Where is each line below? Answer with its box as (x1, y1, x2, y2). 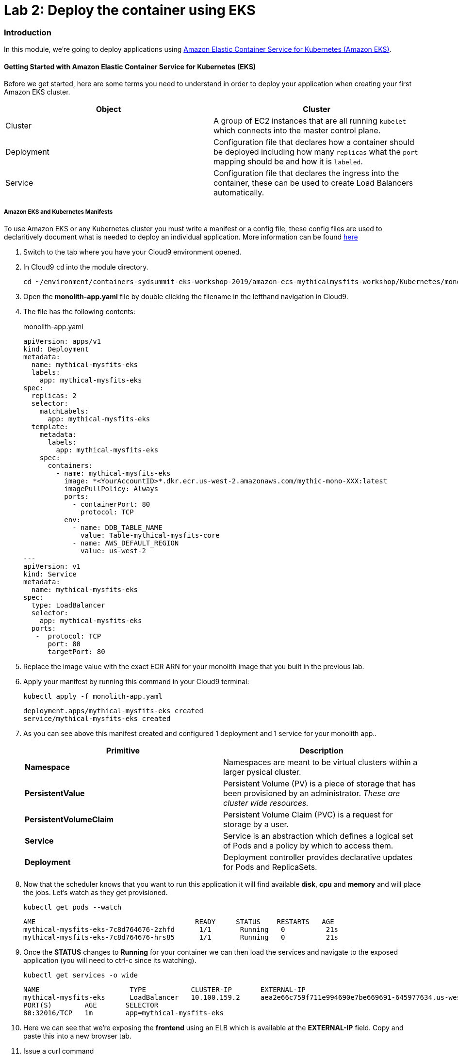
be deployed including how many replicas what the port (213, 147, 418, 157)
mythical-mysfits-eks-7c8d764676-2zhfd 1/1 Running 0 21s (23, 926, 339, 934)
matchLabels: (39, 407, 89, 416)
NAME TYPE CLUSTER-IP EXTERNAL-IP (23, 986, 306, 994)
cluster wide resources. (223, 798, 309, 808)
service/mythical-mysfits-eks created (23, 715, 171, 723)
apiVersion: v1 (23, 562, 81, 571)
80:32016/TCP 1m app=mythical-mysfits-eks (23, 1009, 224, 1017)
